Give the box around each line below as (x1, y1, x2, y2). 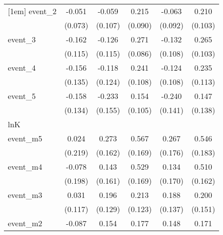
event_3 (8, 34, 36, 45)
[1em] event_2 (8, 5, 57, 17)
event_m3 (8, 189, 43, 200)
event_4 (8, 62, 36, 73)
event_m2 (8, 217, 43, 229)
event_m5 (8, 133, 43, 144)
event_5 (8, 90, 36, 101)
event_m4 (8, 161, 43, 172)
